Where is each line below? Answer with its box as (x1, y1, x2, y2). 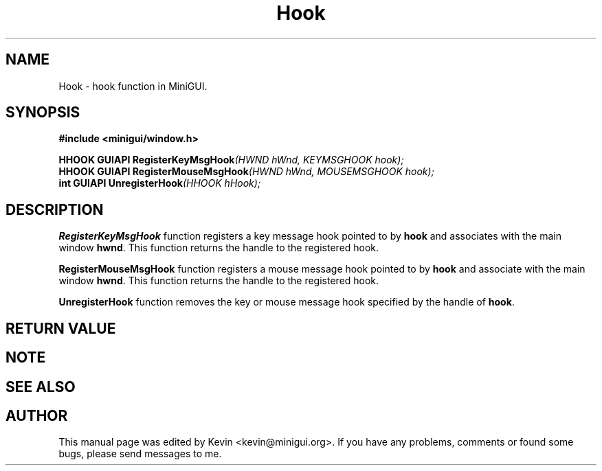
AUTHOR (5, 406, 68, 424)
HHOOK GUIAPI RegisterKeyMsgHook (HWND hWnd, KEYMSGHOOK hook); (58, 154, 404, 166)
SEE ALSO (5, 378, 76, 395)
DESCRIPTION (5, 200, 104, 218)
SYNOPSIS (5, 104, 80, 122)
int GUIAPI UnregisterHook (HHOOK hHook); (58, 177, 261, 189)
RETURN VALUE (5, 319, 116, 337)
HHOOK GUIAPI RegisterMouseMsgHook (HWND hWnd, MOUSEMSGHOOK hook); (58, 165, 434, 178)
